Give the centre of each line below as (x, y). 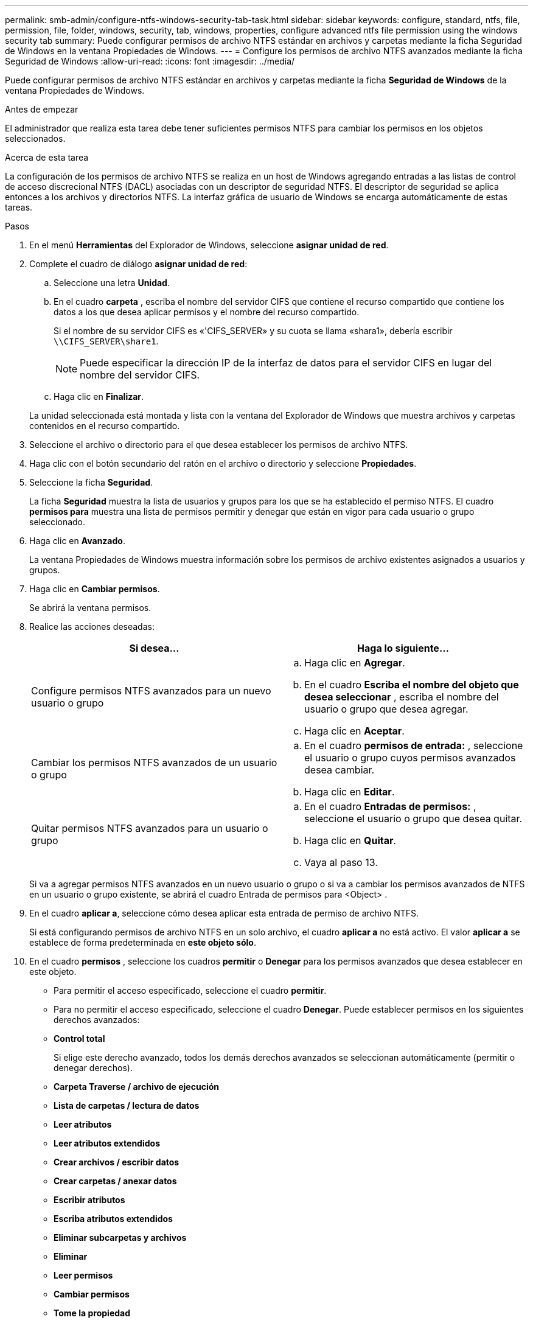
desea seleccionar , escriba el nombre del (402, 697)
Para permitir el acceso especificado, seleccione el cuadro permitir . (190, 990)
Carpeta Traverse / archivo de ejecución (136, 1087)
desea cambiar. (340, 770)
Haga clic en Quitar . (350, 840)
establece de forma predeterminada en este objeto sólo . (143, 942)
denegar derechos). (93, 1068)
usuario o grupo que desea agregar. (386, 709)
